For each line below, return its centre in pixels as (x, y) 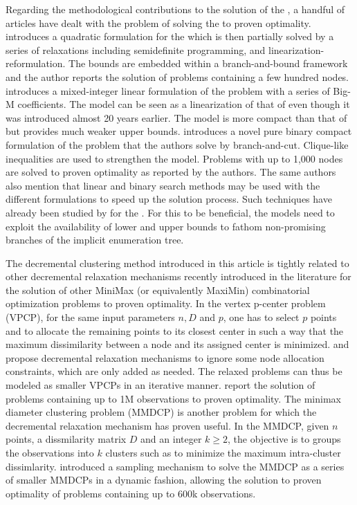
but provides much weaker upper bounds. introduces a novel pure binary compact (179, 131)
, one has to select (261, 317)
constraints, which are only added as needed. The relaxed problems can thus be (174, 371)
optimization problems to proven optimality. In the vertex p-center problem (166, 303)
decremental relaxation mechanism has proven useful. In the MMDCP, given (167, 425)
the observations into (50, 452)
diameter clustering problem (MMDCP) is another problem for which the (161, 412)
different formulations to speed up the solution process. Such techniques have (169, 199)
